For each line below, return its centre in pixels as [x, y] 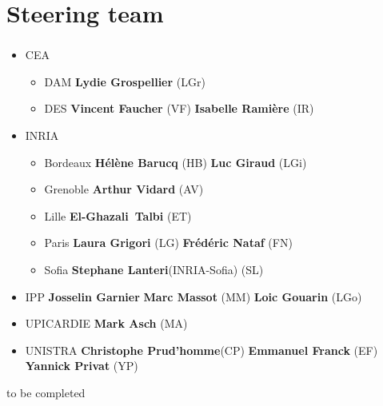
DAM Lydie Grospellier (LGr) [125, 81]
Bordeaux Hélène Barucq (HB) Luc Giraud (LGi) [176, 162]
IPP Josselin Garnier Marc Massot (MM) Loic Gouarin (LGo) [193, 296]
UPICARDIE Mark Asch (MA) [106, 323]
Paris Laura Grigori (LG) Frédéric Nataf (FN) [168, 243]
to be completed [46, 393]
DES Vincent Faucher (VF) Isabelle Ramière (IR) [179, 108]
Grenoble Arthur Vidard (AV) [124, 189]
